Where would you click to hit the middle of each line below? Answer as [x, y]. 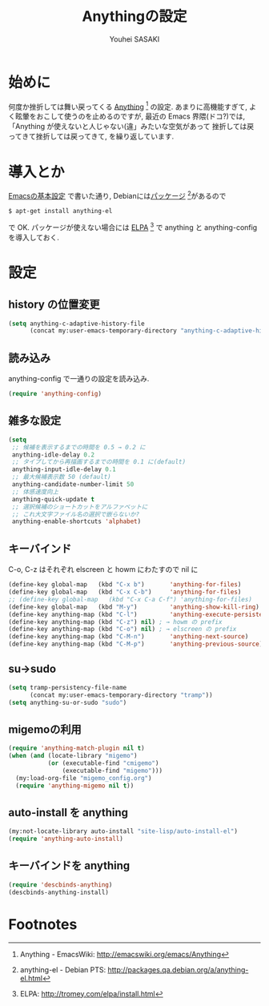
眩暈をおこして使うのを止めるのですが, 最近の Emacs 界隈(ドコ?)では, [130, 116]
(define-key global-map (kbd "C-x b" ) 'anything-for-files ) [125, 585]
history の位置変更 [54, 305]
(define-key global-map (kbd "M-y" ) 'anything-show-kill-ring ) [134, 607]
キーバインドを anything [69, 866]
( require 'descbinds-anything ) [60, 885]
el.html [31, 978]
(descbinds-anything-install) [59, 892]
